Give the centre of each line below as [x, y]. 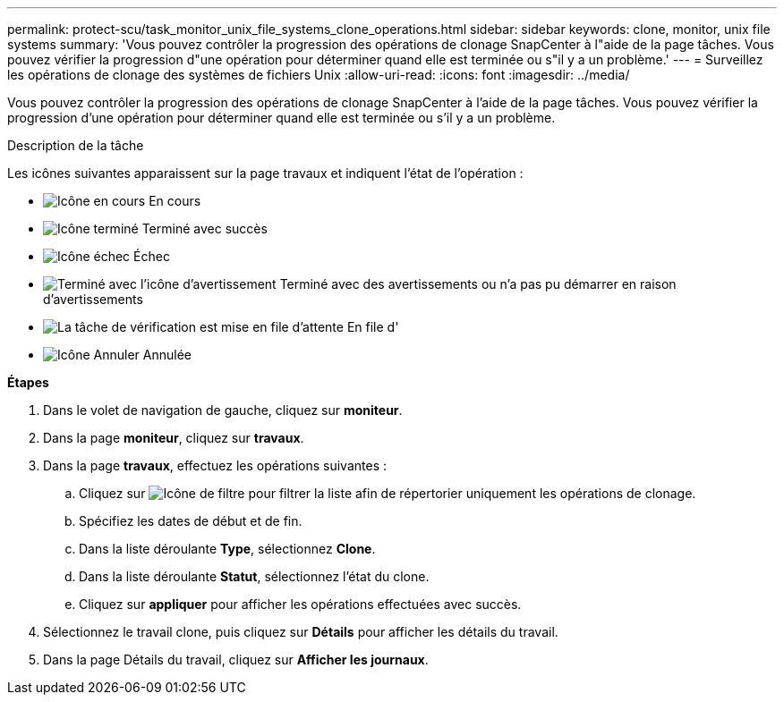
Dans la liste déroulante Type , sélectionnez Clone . [227, 549]
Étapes [28, 382]
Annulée [167, 355]
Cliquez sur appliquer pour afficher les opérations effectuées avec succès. [300, 604]
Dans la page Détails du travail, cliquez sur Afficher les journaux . [236, 660]
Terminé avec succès [205, 228]
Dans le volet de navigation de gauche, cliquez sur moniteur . [223, 410]
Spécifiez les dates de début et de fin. [191, 521]
